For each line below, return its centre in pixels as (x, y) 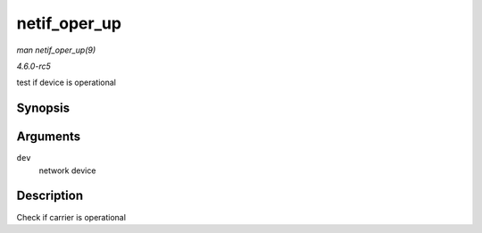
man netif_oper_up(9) (56, 50)
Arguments (49, 137)
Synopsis (43, 108)
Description (50, 196)
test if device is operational (66, 83)
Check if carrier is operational (71, 217)
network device (67, 171)
